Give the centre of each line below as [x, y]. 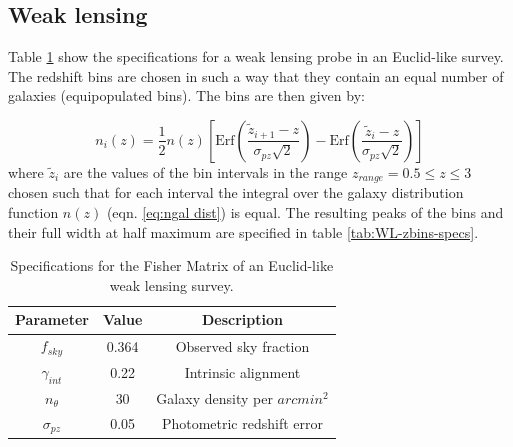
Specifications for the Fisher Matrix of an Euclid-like [172, 265]
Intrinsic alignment [242, 372]
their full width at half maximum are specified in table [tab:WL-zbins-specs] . [243, 231]
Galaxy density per [214, 398]
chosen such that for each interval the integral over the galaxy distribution [236, 192]
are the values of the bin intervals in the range [205, 171]
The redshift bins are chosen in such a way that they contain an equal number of [256, 75]
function [33, 212]
